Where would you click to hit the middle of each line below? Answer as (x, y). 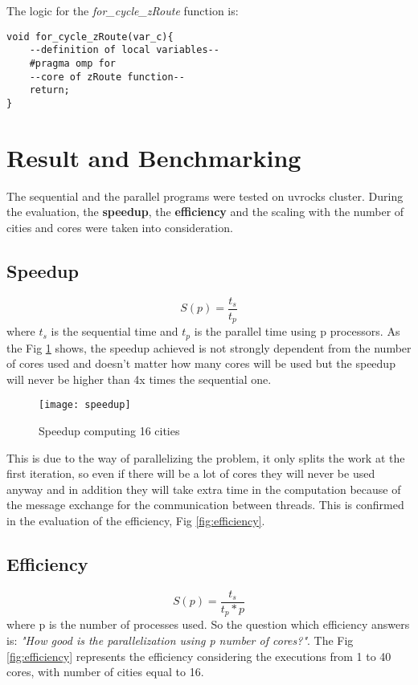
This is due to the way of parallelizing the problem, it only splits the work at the (206, 457)
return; (49, 90)
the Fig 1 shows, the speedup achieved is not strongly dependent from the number (209, 347)
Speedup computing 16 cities (109, 431)
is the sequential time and (115, 331)
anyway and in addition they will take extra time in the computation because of (204, 489)
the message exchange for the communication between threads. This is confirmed (205, 505)
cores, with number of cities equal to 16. (105, 672)
